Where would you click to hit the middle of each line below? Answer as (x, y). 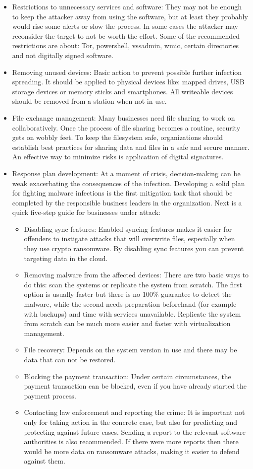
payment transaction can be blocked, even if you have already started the (135, 386)
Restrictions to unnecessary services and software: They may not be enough (127, 6)
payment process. (50, 395)
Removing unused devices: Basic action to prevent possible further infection (127, 72)
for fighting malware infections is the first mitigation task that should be (122, 193)
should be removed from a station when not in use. (89, 101)
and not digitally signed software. (63, 55)
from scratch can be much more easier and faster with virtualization (127, 323)
